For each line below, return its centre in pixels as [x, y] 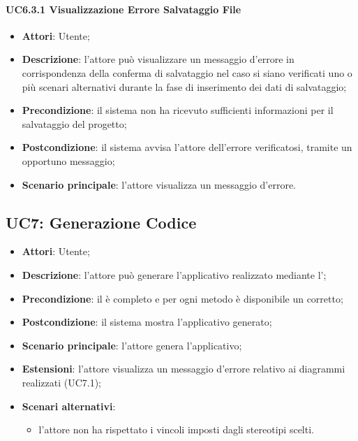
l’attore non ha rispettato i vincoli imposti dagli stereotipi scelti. [176, 429]
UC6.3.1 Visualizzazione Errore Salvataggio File [124, 9]
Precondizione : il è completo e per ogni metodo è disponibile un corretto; [182, 298]
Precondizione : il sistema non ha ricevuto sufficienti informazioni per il [178, 110]
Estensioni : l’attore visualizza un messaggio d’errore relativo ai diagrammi [184, 369]
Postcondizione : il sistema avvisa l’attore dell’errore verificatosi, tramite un [187, 147]
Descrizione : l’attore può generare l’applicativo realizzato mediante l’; [174, 274]
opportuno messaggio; [68, 160]
